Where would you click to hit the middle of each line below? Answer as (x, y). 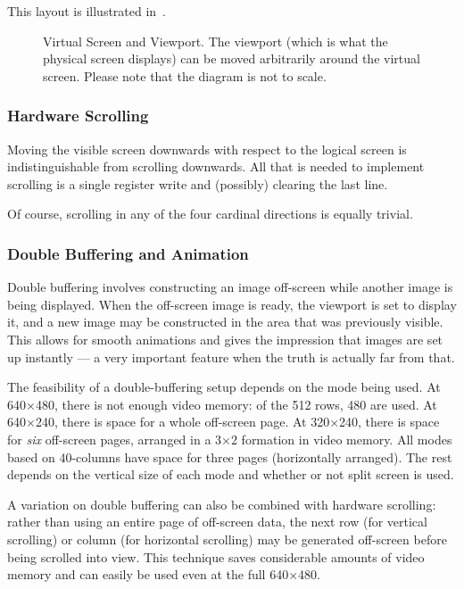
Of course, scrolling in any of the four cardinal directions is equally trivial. (210, 214)
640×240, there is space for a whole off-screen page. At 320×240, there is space (224, 422)
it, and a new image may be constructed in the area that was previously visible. (225, 322)
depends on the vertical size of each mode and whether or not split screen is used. (231, 474)
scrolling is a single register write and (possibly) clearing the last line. (198, 183)
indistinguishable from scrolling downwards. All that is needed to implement (216, 166)
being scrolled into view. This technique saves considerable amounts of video (216, 556)
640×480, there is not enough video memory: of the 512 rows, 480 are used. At (222, 404)
